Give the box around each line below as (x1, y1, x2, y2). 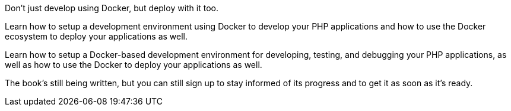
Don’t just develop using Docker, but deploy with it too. (5, 3, 219, 13)
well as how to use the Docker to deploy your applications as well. (5, 60, 262, 70)
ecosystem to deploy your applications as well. (5, 31, 188, 41)
